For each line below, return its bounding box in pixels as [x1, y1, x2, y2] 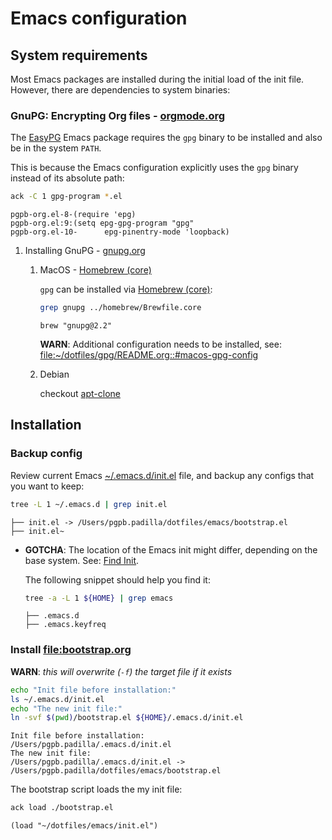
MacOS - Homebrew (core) [39, 264, 152, 276]
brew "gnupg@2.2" [39, 321, 113, 331]
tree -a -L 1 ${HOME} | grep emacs [24, 593, 174, 603]
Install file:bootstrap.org [10, 643, 132, 657]
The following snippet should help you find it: [24, 573, 211, 586]
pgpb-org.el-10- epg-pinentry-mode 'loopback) [10, 227, 230, 237]
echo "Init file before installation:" [10, 685, 177, 695]
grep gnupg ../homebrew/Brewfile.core [39, 303, 202, 313]
